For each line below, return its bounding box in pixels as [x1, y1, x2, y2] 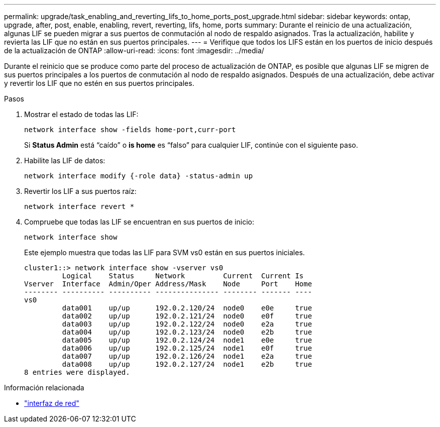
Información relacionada [4, 383, 84, 392]
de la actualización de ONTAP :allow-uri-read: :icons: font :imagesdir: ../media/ [4, 46, 264, 55]
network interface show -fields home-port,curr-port [24, 126, 236, 134]
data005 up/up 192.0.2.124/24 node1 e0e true [62, 336, 312, 344]
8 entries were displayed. [24, 368, 130, 376]
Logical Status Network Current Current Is [62, 272, 304, 280]
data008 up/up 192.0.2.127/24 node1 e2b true [62, 360, 312, 368]
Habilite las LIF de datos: [24, 156, 105, 165]
